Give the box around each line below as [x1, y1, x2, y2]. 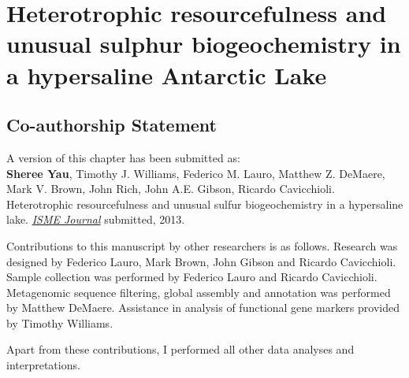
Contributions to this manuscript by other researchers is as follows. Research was [6, 237, 398, 254]
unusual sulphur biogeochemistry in [6, 28, 401, 60]
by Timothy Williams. [6, 314, 113, 331]
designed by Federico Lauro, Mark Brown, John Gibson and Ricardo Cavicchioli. [6, 253, 396, 269]
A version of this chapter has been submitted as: [6, 149, 240, 165]
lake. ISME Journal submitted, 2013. [6, 211, 185, 228]
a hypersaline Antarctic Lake [6, 58, 327, 91]
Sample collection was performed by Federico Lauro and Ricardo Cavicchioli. [6, 269, 377, 285]
